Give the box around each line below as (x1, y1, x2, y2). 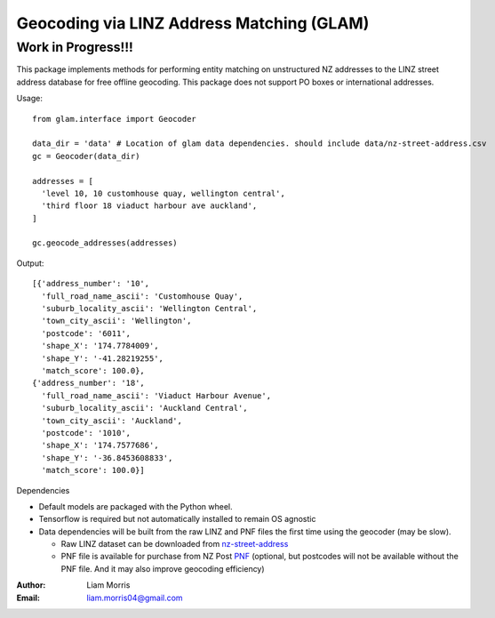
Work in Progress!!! (16, 39, 133, 55)
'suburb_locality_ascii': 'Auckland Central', (41, 403, 248, 413)
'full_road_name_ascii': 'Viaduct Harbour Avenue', (41, 390, 271, 400)
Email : (16, 592, 40, 603)
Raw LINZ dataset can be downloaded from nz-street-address (60, 539, 289, 550)
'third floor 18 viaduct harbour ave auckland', (41, 201, 258, 211)
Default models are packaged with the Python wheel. (38, 501, 233, 511)
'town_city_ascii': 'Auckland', (41, 415, 182, 426)
